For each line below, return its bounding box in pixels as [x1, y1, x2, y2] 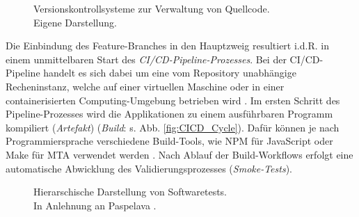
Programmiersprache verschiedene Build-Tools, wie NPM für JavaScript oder [6, 134, 333, 148]
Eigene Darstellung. [33, 15, 117, 29]
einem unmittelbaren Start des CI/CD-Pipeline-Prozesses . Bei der [6, 51, 287, 66]
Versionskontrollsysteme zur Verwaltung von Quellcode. [33, 1, 270, 15]
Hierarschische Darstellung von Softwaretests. [33, 184, 227, 199]
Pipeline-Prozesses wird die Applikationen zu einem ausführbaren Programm [6, 106, 333, 121]
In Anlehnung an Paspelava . [33, 198, 157, 212]
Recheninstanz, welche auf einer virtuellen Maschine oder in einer [6, 79, 285, 93]
